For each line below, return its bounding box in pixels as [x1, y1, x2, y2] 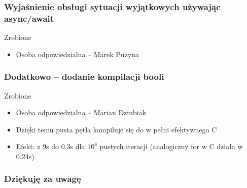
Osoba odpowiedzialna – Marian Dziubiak [16, 107, 147, 118]
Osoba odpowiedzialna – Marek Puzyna [16, 49, 139, 59]
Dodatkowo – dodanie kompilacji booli [4, 70, 164, 83]
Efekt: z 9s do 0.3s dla [16, 141, 85, 152]
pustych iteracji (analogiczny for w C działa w [99, 141, 243, 152]
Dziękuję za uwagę [4, 172, 81, 185]
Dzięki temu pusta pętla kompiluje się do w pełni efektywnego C [16, 124, 217, 134]
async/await [4, 12, 54, 24]
